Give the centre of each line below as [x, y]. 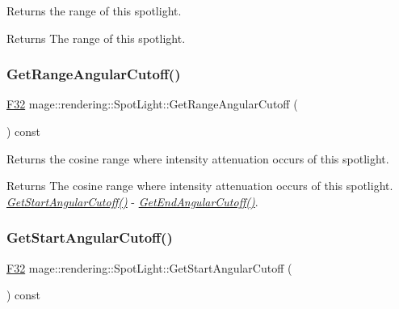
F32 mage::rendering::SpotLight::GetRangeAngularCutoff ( [152, 104]
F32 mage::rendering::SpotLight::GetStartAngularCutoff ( [149, 267]
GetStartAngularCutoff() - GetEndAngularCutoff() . [132, 201]
